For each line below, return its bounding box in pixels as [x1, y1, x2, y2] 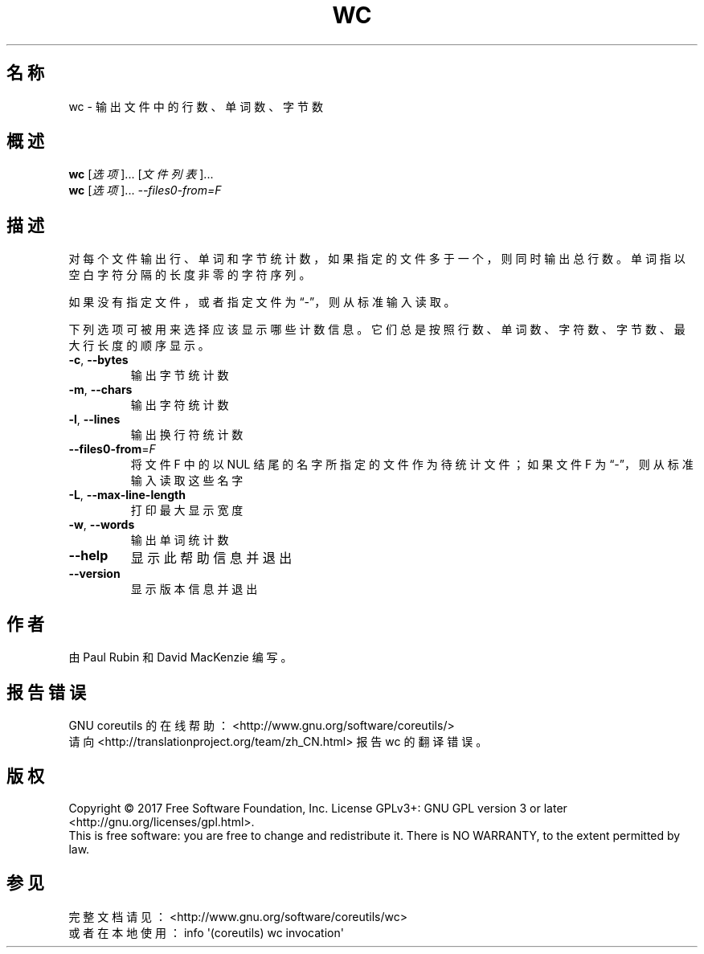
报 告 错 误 [6, 682, 86, 702]
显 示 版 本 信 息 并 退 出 [130, 582, 258, 596]
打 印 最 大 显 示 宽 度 [130, 503, 244, 518]
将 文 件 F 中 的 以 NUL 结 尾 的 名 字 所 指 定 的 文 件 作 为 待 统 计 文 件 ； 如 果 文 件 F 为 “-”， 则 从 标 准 [130, 457, 694, 472]
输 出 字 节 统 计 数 [130, 368, 229, 383]
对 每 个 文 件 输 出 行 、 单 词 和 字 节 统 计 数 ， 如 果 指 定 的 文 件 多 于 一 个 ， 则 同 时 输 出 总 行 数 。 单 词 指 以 [68, 252, 686, 266]
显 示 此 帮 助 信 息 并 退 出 [130, 550, 293, 567]
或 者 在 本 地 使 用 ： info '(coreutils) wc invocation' [68, 925, 344, 940]
